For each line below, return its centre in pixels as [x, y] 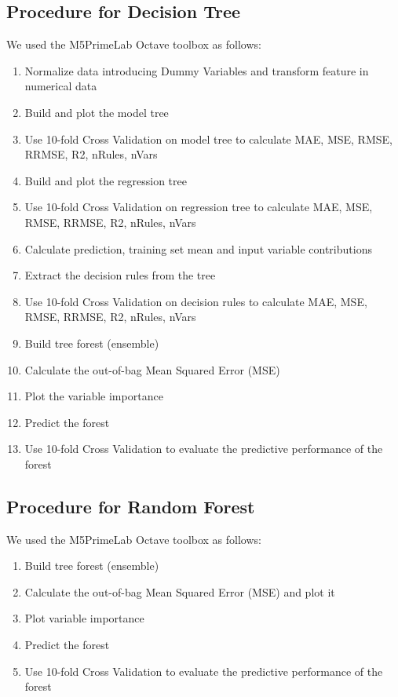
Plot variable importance [84, 618]
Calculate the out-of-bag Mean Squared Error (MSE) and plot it [180, 591]
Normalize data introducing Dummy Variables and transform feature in [197, 70]
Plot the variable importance [94, 396]
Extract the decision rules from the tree [120, 275]
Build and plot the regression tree [106, 180]
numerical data [61, 86]
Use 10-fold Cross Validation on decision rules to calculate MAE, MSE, [196, 301]
